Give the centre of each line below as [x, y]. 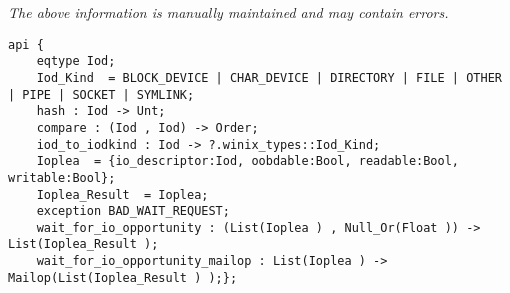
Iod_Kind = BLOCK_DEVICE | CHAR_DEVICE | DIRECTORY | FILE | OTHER [269, 77]
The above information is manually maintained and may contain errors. [228, 12]
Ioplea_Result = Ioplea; [122, 194]
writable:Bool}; [62, 177]
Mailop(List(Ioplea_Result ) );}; [123, 277]
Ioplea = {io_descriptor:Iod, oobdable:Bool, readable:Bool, [248, 161]
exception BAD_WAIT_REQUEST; [133, 211]
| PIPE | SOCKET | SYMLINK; [101, 94]
